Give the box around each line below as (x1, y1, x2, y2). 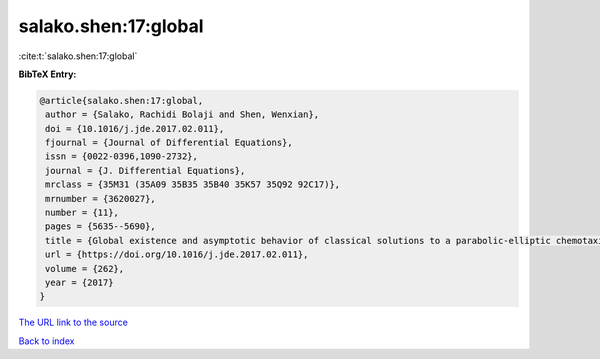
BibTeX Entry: (18, 68, 77, 80)
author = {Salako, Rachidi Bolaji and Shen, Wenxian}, (45, 109, 320, 120)
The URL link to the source (18, 316, 129, 329)
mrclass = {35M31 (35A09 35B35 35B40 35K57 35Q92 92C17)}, (45, 179, 341, 190)
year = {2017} (45, 277, 114, 288)
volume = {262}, (45, 263, 125, 274)
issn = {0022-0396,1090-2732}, (45, 151, 199, 162)
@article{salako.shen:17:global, (39, 95, 204, 106)
